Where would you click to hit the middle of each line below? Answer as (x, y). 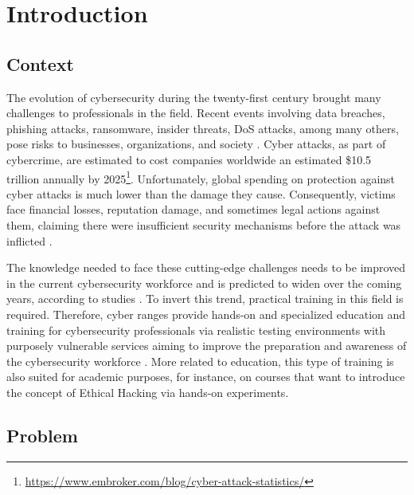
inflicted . (29, 240)
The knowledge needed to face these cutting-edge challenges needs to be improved (206, 267)
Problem (42, 435)
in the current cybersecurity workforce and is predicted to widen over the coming (204, 283)
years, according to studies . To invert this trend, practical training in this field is (205, 299)
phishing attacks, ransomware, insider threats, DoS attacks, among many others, (203, 128)
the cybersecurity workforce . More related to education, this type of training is (200, 361)
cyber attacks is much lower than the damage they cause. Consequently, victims (201, 193)
